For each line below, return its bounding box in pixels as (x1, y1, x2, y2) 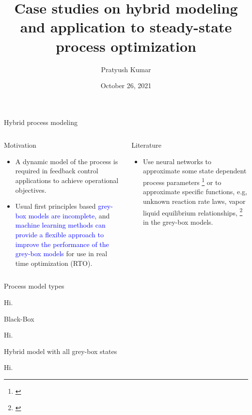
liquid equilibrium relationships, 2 (143, 206, 243, 217)
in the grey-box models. (143, 216, 213, 227)
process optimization (56, 36, 196, 56)
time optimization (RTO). (15, 258, 93, 268)
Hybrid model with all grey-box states (4, 346, 117, 356)
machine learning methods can (15, 220, 106, 230)
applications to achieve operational (15, 175, 119, 185)
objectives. (15, 184, 47, 195)
